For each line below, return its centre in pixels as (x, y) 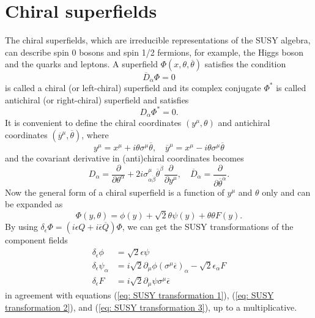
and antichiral (244, 123)
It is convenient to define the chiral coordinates (93, 123)
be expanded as (34, 204)
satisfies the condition (245, 64)
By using (21, 227)
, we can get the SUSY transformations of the (208, 227)
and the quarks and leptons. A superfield (82, 64)
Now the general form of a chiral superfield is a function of (115, 192)
